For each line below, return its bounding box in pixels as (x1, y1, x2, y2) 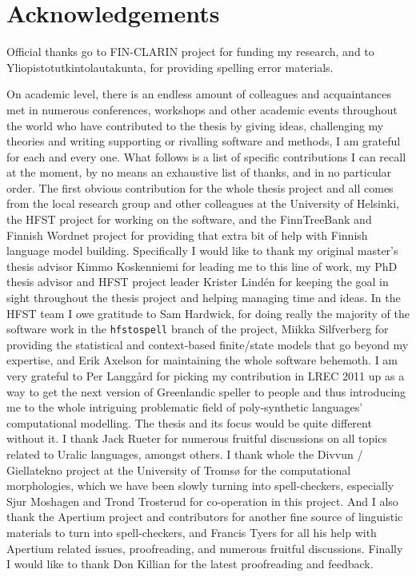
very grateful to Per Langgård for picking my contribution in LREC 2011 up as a (6, 368, 405, 384)
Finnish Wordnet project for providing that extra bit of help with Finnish (6, 226, 368, 243)
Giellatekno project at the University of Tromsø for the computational (6, 461, 351, 478)
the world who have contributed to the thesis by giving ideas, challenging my (6, 117, 384, 133)
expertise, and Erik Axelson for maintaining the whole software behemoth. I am (6, 352, 398, 368)
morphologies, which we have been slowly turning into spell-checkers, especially (6, 477, 394, 494)
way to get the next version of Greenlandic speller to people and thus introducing (6, 383, 406, 400)
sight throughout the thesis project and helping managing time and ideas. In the (6, 289, 401, 306)
